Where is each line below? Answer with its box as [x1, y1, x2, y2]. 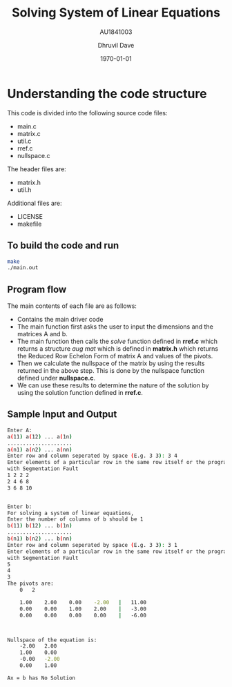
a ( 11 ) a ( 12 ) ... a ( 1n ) [7, 433, 72, 440]
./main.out [7, 264, 39, 271]
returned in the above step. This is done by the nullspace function [17, 367, 205, 375]
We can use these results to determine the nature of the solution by [17, 381, 209, 389]
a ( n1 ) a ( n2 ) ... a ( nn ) [7, 446, 72, 453]
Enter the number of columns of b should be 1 [7, 516, 144, 523]
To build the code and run [7, 240, 119, 251]
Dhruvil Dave [97, 41, 135, 49]
